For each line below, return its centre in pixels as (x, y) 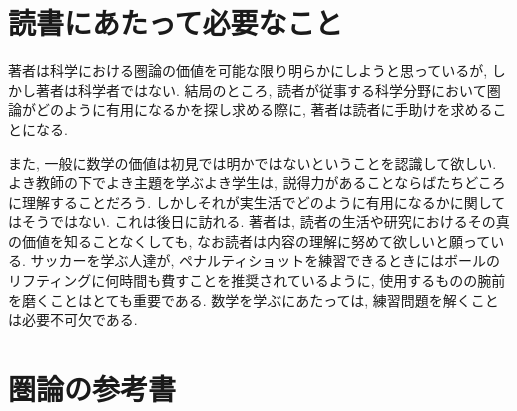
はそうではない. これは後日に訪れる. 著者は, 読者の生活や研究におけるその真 (259, 221)
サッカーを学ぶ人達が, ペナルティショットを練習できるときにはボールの (265, 260)
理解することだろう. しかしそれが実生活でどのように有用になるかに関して (263, 201)
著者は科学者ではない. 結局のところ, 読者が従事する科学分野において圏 (268, 89)
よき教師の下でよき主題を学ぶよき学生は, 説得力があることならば (222, 182)
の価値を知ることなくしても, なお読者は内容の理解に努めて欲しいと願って (249, 240)
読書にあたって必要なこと (175, 22)
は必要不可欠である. (73, 319)
